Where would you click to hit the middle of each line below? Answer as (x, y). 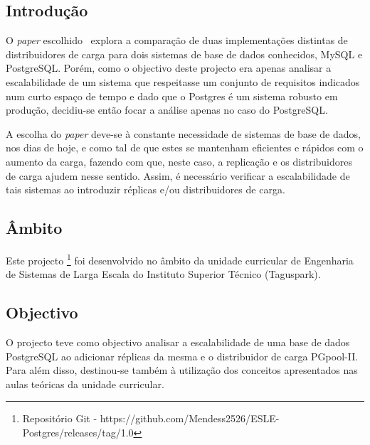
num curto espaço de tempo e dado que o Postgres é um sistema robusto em (172, 96)
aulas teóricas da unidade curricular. (85, 384)
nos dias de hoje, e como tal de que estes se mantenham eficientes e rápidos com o (185, 148)
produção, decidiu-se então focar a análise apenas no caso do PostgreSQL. (167, 110)
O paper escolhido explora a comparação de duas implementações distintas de (177, 40)
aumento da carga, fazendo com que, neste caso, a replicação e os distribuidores (179, 161)
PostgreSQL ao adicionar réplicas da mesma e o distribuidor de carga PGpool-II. (182, 356)
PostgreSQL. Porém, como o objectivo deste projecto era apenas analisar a (169, 68)
